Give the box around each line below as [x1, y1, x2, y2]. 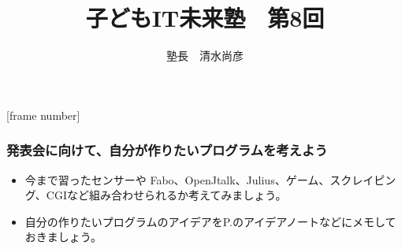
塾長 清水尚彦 [166, 47, 244, 64]
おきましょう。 [24, 229, 102, 245]
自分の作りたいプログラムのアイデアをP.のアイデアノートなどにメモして [24, 213, 396, 229]
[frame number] [6, 106, 80, 123]
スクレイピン [329, 171, 396, 188]
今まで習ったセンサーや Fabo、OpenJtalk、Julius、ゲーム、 [24, 171, 330, 188]
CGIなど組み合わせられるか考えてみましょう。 [46, 187, 287, 203]
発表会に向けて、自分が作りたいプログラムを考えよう [6, 140, 328, 160]
